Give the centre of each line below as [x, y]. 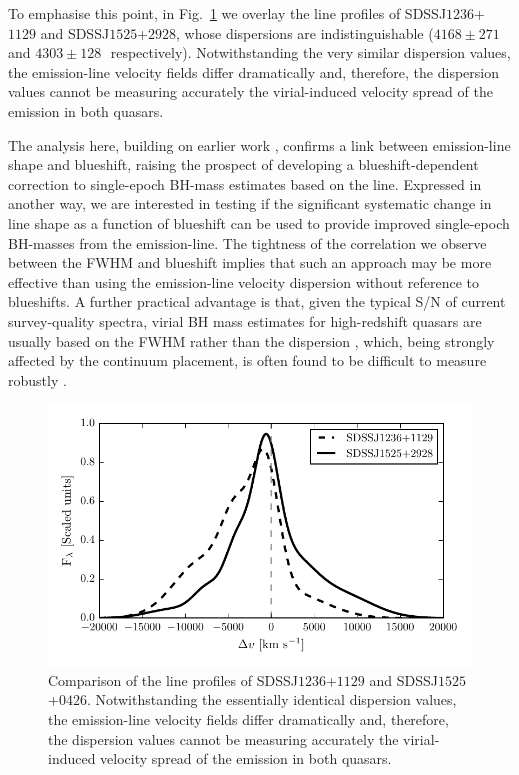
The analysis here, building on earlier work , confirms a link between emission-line [259, 144]
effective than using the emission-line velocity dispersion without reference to [244, 281]
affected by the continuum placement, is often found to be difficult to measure [247, 360]
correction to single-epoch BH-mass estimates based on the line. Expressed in [245, 183]
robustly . [37, 379]
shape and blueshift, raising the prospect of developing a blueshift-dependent [243, 164]
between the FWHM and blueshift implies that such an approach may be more [250, 262]
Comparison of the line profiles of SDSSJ [173, 679]
